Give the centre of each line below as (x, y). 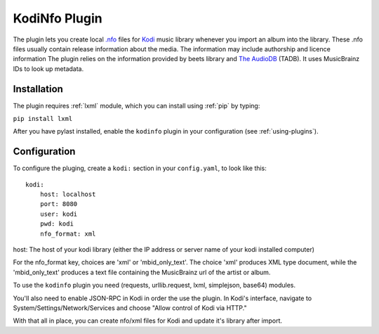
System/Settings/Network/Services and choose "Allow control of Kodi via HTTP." (130, 308)
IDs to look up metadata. (48, 69)
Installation (38, 89)
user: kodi (59, 214)
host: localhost (68, 194)
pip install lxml (43, 119)
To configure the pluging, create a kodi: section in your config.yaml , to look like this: (140, 168)
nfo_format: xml (68, 233)
